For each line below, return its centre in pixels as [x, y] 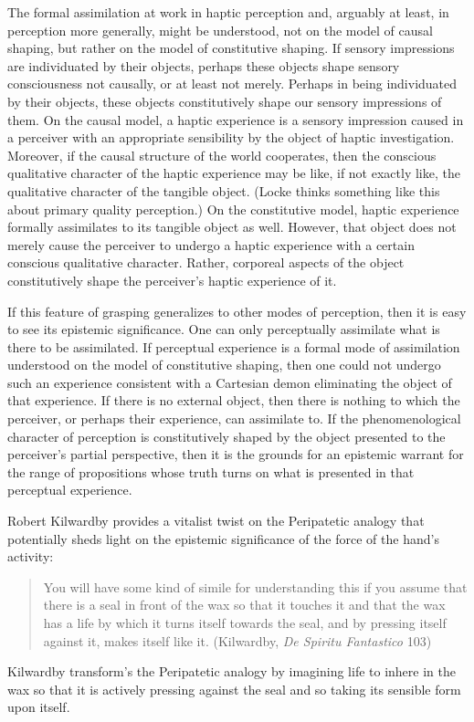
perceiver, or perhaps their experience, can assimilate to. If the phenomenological [234, 419]
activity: [31, 556]
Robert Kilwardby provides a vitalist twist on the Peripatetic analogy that [216, 521]
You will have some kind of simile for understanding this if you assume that [255, 586]
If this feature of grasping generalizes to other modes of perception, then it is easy [237, 311]
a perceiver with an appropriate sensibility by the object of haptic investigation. [231, 137]
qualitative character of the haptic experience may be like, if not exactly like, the [234, 173]
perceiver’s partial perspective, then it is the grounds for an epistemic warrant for [236, 454]
